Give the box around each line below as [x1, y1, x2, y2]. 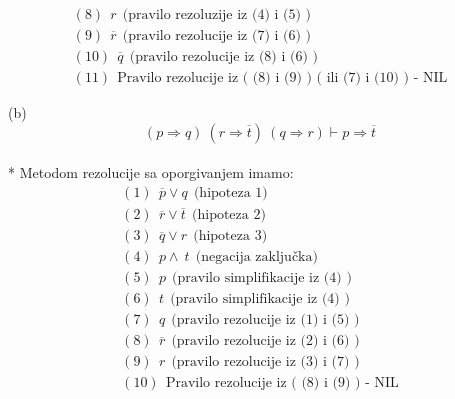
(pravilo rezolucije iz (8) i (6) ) [129, 50, 318, 65]
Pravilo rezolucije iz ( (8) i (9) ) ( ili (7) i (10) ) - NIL [117, 71, 448, 86]
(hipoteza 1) [193, 185, 268, 200]
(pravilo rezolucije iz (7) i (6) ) [122, 29, 312, 44]
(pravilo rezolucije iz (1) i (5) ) [171, 313, 360, 328]
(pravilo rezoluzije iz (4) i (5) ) [122, 8, 312, 23]
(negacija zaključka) [195, 250, 318, 265]
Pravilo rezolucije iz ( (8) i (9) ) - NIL [165, 376, 399, 391]
